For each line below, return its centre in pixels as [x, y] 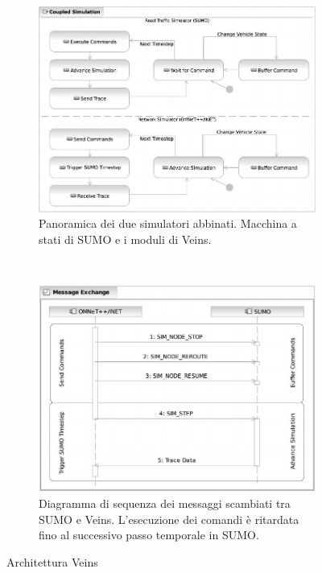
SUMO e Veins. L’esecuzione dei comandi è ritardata [169, 519]
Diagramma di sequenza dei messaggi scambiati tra [165, 503]
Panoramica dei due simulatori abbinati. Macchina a [168, 223]
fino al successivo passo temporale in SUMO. [149, 535]
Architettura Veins [52, 561]
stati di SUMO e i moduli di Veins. [125, 239]
